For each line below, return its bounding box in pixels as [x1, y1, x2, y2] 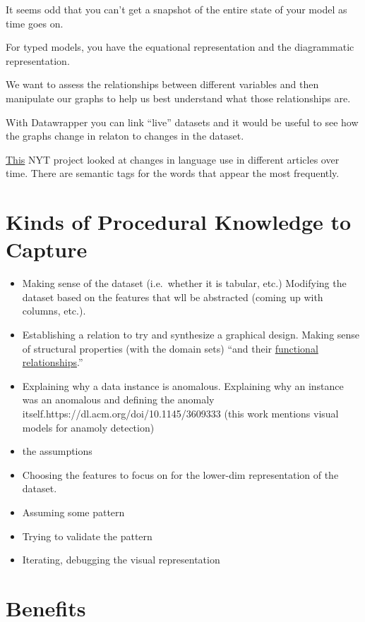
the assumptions [22, 444, 92, 458]
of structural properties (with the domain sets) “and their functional [22, 341, 318, 355]
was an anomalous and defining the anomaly [22, 392, 215, 407]
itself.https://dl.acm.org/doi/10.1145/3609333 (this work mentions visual [22, 406, 339, 420]
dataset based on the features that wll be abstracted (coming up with [22, 289, 323, 304]
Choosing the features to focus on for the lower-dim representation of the [22, 467, 339, 482]
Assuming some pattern [22, 504, 125, 519]
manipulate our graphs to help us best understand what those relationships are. [6, 90, 351, 105]
